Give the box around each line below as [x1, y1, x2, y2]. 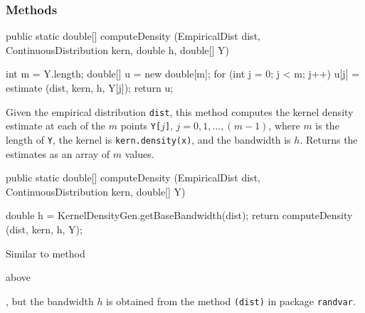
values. [125, 146, 154, 161]
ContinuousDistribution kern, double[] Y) [6, 184, 186, 198]
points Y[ [120, 118, 162, 133]
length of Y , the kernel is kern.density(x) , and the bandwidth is [6, 132, 291, 147]
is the [315, 118, 339, 133]
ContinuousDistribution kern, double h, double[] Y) [6, 42, 229, 57]
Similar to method [6, 245, 85, 260]
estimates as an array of [6, 146, 110, 161]
